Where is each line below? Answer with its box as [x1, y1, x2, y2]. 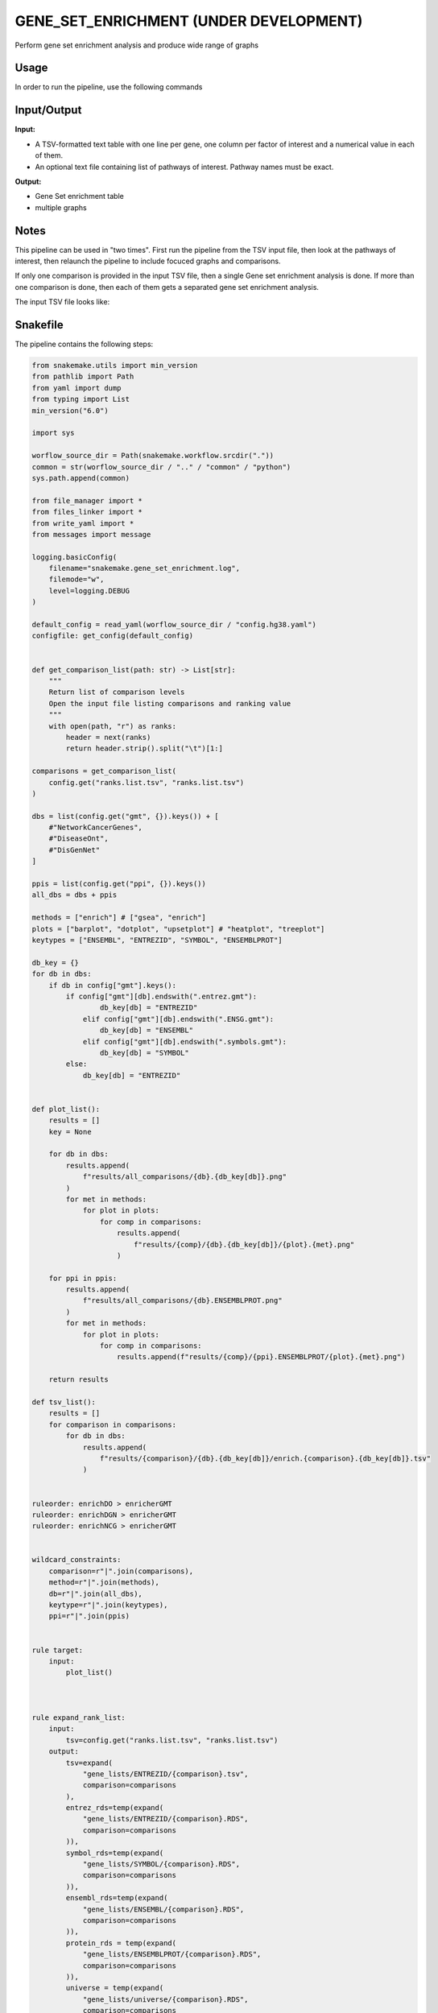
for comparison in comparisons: [48, 1420, 177, 1429]
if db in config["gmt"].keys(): [48, 981, 177, 990]
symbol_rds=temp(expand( [65, 1848, 164, 1858]
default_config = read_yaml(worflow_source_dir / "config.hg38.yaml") [31, 620, 317, 630]
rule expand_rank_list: [31, 1713, 126, 1722]
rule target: [31, 1645, 84, 1655]
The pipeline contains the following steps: [14, 339, 154, 349]
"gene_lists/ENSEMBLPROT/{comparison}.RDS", [82, 1949, 262, 1959]
